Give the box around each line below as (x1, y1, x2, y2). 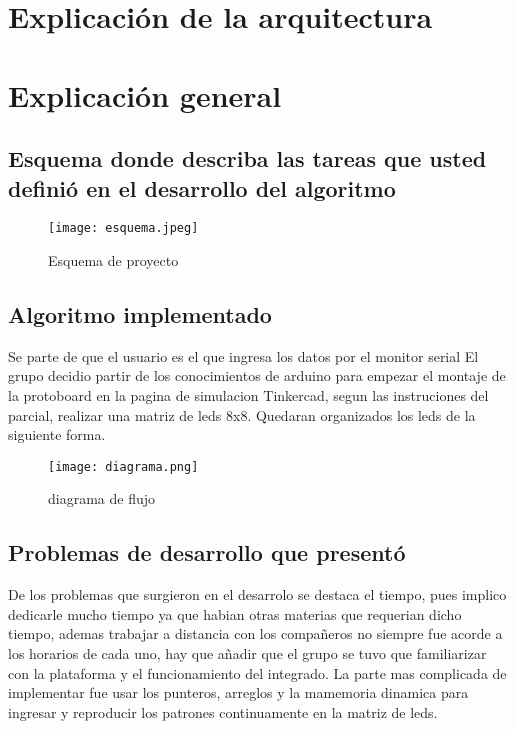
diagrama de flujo (48, 488, 156, 509)
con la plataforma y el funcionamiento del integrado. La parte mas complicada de (8, 662, 507, 683)
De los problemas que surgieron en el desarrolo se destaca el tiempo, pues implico (8, 584, 507, 605)
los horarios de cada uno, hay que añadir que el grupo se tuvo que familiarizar (8, 643, 487, 663)
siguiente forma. (8, 424, 106, 445)
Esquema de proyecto (48, 250, 179, 270)
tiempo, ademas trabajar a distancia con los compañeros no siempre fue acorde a (8, 623, 503, 644)
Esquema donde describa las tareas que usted (8, 143, 487, 174)
